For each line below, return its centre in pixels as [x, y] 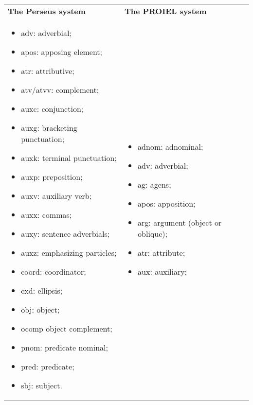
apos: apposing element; [62, 52]
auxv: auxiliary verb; [56, 196]
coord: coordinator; [54, 272]
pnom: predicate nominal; [64, 347]
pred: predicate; [48, 366]
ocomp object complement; [67, 328]
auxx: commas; [46, 215]
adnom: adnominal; [171, 147]
